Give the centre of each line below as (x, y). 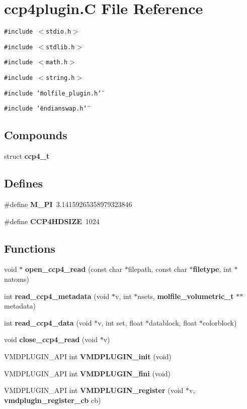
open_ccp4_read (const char (74, 269)
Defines (24, 183)
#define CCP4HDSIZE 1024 (52, 221)
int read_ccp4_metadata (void (57, 296)
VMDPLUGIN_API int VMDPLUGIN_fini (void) (88, 373)
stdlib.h (60, 47)
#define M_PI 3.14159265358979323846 (68, 204)
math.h (57, 63)
